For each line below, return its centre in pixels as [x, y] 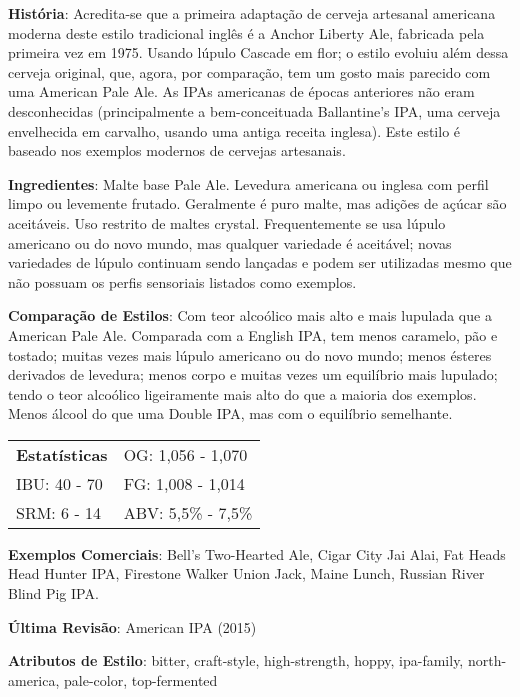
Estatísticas [62, 454]
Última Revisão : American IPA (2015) [132, 626]
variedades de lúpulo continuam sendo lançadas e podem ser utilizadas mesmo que [260, 262]
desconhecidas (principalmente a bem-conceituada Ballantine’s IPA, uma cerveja [254, 110]
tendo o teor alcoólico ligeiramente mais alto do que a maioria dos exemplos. [242, 393]
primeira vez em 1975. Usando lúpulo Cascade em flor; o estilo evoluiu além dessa [258, 52]
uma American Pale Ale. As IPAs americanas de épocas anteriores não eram [241, 91]
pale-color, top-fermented [141, 679]
